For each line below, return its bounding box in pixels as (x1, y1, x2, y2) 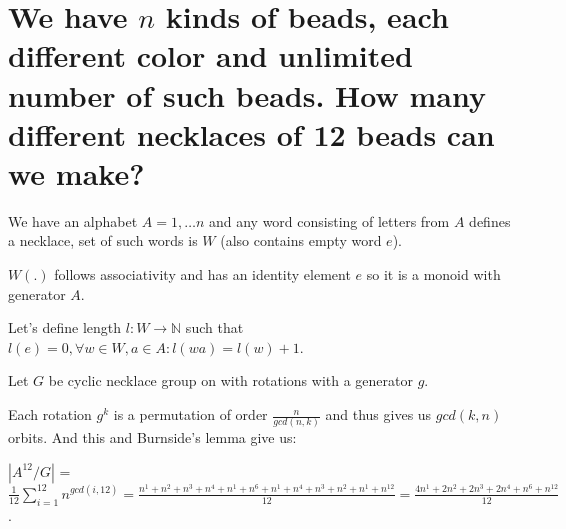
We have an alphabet (8, 210, 138, 231)
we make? (8, 152, 145, 193)
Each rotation (8, 404, 92, 425)
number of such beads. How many (8, 74, 486, 115)
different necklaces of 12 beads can (8, 113, 495, 154)
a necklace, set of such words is (8, 230, 198, 251)
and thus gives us (325, 404, 432, 425)
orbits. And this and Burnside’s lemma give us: (8, 427, 297, 448)
